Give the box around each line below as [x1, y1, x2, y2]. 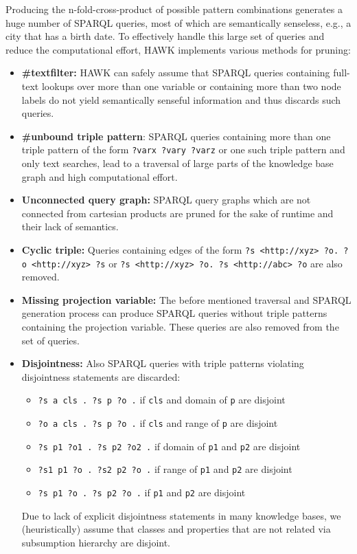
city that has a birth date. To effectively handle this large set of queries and [5, 29, 325, 43]
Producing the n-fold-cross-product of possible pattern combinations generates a [5, 2, 343, 16]
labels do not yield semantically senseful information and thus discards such [21, 92, 341, 107]
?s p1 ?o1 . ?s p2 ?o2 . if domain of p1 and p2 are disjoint [38, 439, 301, 453]
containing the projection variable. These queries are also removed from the [21, 320, 339, 334]
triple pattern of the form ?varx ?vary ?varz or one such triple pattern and [21, 142, 345, 157]
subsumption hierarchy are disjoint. [21, 535, 171, 549]
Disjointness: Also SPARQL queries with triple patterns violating [21, 356, 304, 370]
